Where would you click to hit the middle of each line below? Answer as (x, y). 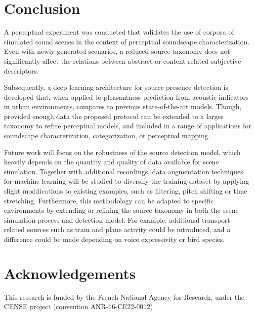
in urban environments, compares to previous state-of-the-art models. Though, (123, 106)
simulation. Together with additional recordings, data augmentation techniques (124, 171)
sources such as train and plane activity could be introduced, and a (129, 229)
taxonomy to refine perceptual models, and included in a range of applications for (128, 126)
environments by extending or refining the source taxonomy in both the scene (121, 210)
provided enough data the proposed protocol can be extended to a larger (114, 116)
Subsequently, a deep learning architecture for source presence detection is (116, 87)
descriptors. (21, 70)
